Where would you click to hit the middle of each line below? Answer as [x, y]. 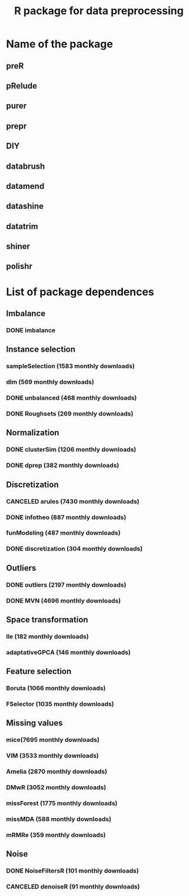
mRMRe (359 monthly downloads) [56, 835]
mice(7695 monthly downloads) [53, 740]
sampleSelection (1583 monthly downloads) [71, 366]
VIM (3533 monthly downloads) [52, 756]
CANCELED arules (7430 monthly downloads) [73, 501]
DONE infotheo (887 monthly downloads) [66, 517]
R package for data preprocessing [99, 11]
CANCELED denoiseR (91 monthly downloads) [73, 887]
